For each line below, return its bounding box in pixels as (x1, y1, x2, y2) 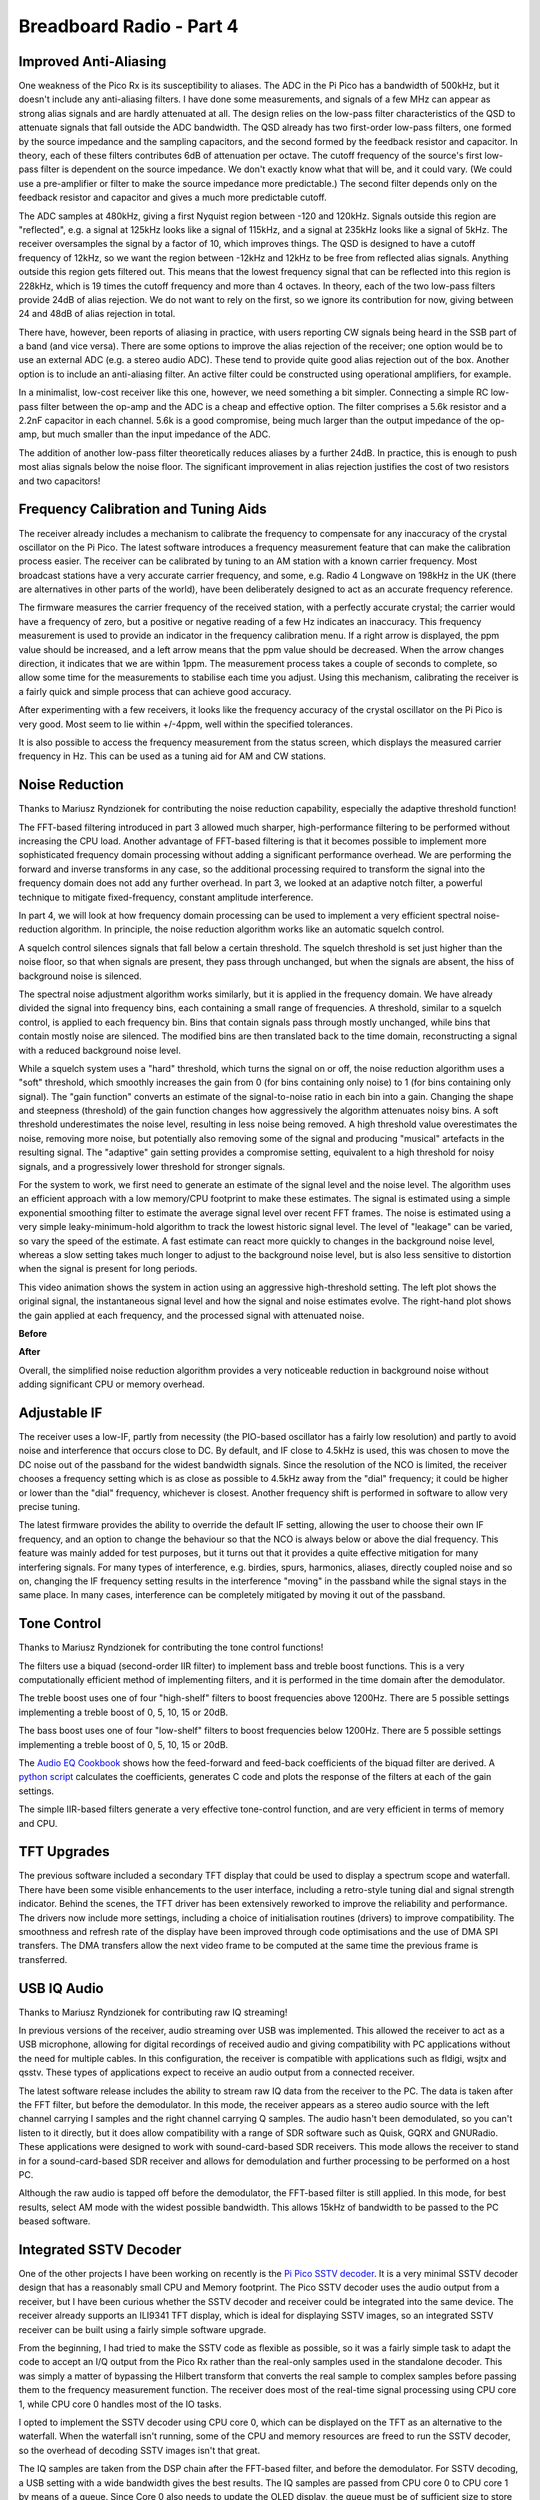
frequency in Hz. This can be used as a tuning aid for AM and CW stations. (18, 750, 327, 762)
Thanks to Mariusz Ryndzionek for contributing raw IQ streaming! (18, 2006, 288, 2018)
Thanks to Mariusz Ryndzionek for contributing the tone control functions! (18, 1641, 324, 1654)
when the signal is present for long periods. (18, 1263, 198, 1275)
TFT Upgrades (18, 1843, 110, 1860)
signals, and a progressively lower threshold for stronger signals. (18, 1160, 286, 1172)
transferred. (18, 1953, 68, 1965)
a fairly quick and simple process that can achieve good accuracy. (18, 685, 292, 697)
